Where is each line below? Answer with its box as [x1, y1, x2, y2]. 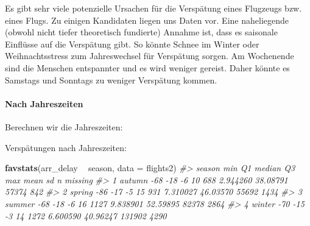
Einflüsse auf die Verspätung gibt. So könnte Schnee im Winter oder [5, 37, 259, 50]
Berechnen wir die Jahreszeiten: [5, 120, 123, 133]
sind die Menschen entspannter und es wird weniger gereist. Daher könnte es [5, 61, 290, 74]
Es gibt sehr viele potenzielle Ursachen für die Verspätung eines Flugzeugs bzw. [5, 2, 302, 14]
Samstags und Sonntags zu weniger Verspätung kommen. [5, 73, 217, 86]
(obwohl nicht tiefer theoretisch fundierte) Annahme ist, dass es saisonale [5, 26, 278, 38]
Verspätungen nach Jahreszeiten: [5, 141, 127, 154]
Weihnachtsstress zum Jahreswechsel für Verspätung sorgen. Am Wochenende [5, 49, 294, 62]
